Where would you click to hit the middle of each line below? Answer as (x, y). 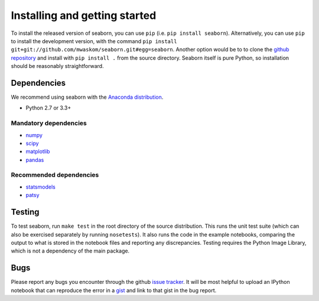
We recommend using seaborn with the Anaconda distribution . (87, 97)
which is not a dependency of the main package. (70, 251)
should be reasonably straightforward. (57, 66)
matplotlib (38, 151)
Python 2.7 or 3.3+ (48, 108)
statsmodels (40, 187)
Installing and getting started (84, 15)
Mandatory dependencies (49, 123)
